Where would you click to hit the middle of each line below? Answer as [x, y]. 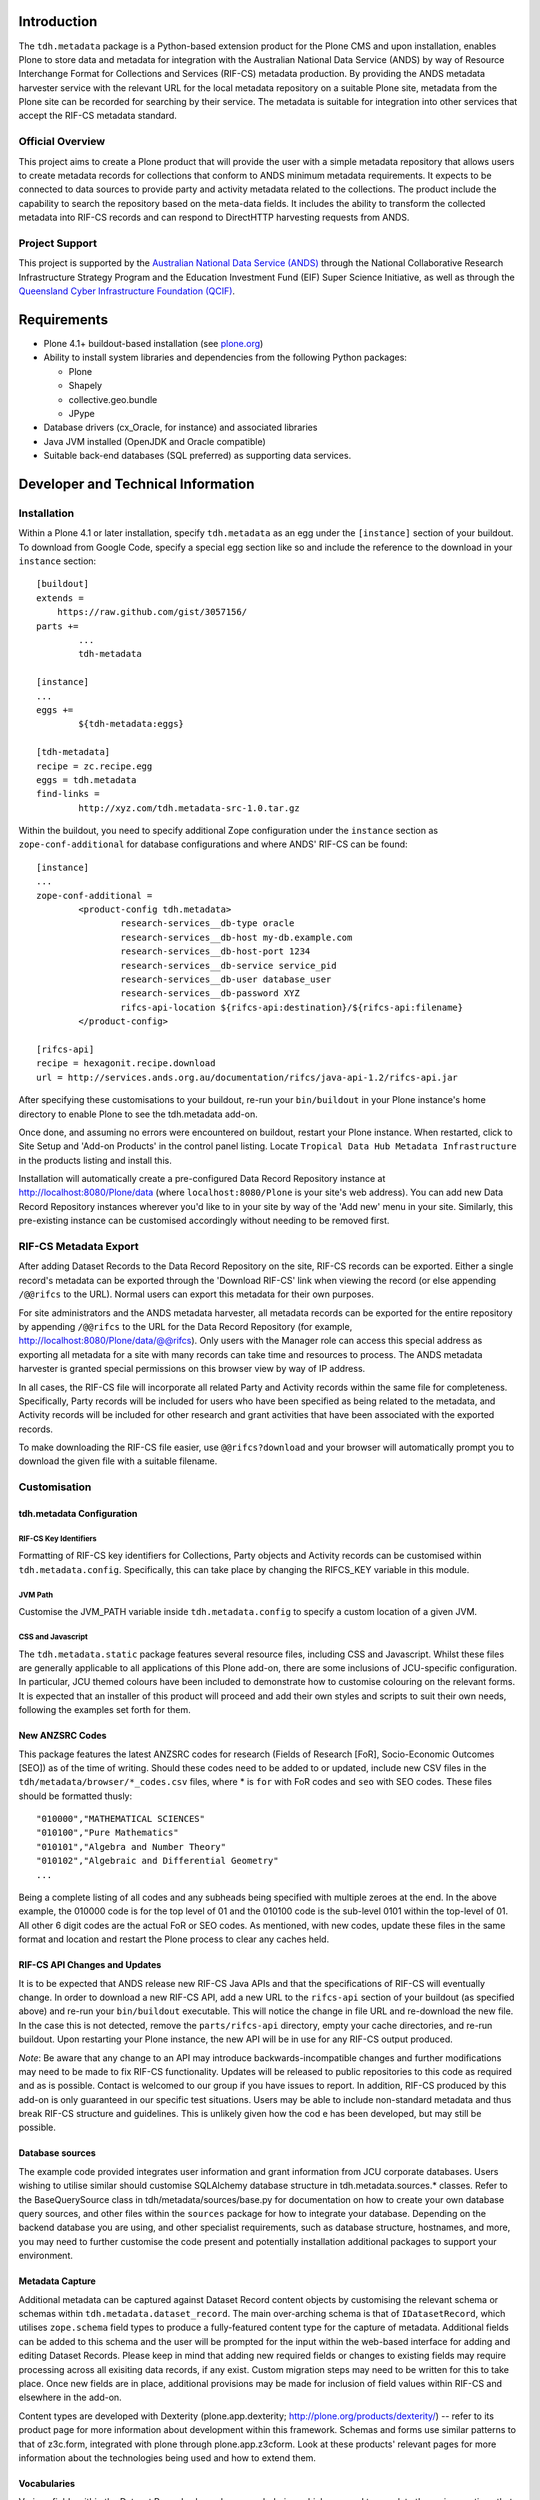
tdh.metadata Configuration [78, 1514]
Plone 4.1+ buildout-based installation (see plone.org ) [153, 343]
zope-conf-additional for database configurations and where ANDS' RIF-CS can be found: [213, 844]
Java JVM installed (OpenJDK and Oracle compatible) [154, 441]
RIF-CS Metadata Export [78, 1247]
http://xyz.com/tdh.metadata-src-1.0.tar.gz [189, 808]
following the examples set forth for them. [104, 1710]
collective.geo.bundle [113, 399]
